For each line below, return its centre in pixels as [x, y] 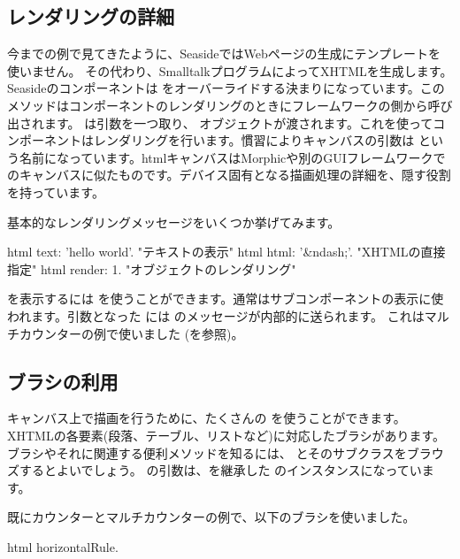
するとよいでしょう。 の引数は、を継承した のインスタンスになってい [220, 470]
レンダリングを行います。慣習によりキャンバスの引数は [254, 140]
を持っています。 [56, 191]
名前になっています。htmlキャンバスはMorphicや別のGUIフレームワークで [232, 157]
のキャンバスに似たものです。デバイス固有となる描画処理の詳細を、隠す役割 [229, 175]
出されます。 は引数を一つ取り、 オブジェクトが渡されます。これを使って [220, 123]
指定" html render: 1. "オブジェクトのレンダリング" [152, 268]
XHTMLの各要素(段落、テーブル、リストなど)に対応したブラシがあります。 [226, 435]
